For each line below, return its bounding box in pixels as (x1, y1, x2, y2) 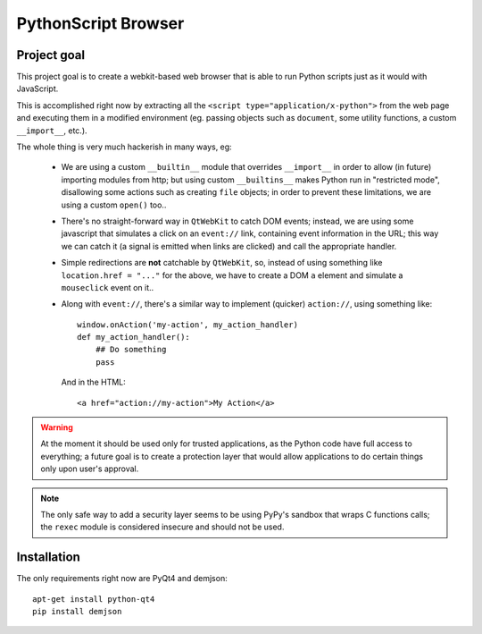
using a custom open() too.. (61, 199, 167, 210)
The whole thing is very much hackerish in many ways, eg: (16, 141, 232, 152)
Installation (16, 550, 80, 565)
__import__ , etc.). (16, 125, 88, 136)
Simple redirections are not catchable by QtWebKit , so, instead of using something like (61, 258, 383, 268)
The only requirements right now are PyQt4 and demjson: (16, 573, 228, 584)
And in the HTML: (61, 376, 127, 388)
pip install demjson (32, 606, 122, 617)
